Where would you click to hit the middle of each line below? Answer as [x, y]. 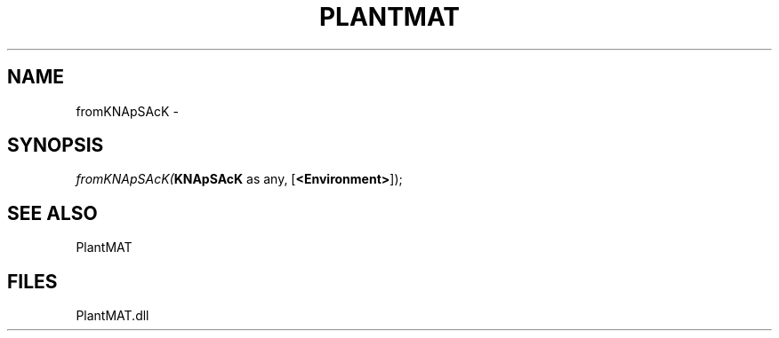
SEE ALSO [52, 213]
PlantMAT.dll [112, 316]
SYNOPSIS [56, 145]
